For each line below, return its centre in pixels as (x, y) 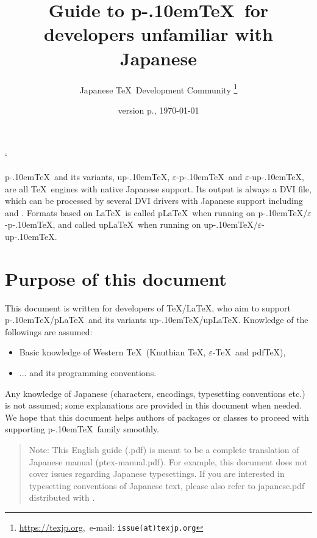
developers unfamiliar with (158, 34)
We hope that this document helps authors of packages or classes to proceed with (157, 417)
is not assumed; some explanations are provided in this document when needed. (154, 405)
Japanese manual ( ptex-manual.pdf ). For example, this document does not (168, 461)
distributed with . (62, 497)
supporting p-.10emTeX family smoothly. (82, 429)
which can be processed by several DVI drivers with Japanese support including (154, 201)
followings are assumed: (49, 331)
